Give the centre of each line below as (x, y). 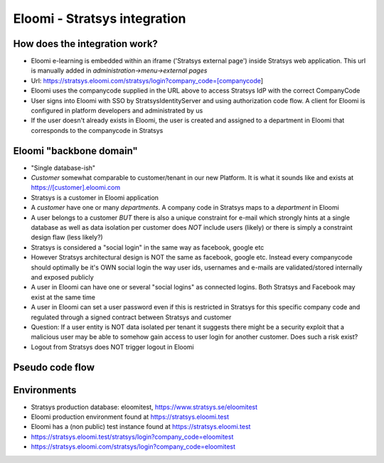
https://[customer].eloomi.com (76, 188)
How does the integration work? (85, 44)
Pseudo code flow (54, 367)
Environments (45, 390)
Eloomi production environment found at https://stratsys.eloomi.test (130, 417)
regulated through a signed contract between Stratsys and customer (131, 317)
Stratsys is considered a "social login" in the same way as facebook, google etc (148, 247)
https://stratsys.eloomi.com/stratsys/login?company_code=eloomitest (133, 447)
